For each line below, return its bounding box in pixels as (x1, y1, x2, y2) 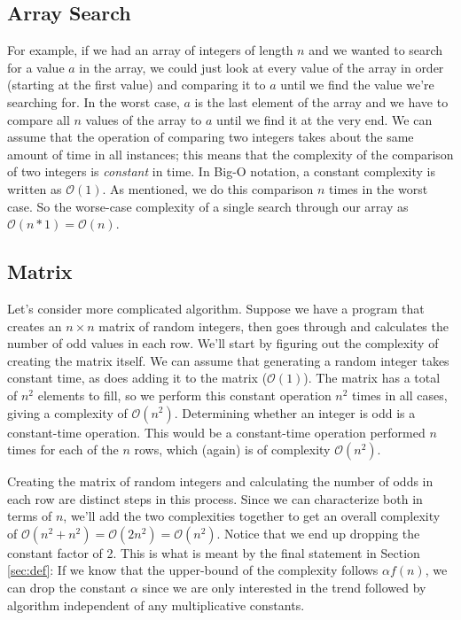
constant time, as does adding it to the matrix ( (7, 368, 268, 387)
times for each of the (7, 440, 119, 459)
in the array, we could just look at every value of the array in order (79, 58, 444, 76)
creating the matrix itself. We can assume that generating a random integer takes (7, 351, 449, 369)
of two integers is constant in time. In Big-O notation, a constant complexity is (7, 162, 435, 181)
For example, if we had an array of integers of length (7, 41, 293, 59)
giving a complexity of (7, 403, 128, 422)
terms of (7, 507, 52, 525)
